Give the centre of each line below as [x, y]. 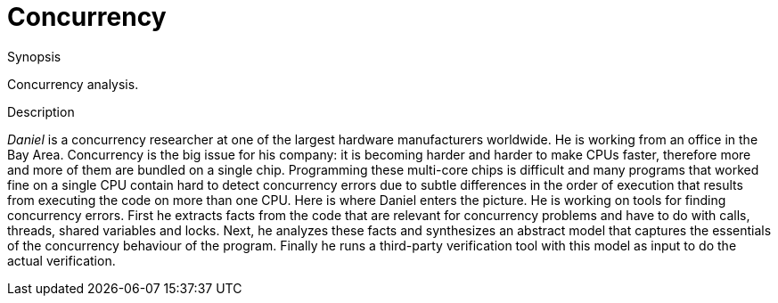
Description [41, 111]
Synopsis [34, 56]
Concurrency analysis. [73, 84]
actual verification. [61, 260]
